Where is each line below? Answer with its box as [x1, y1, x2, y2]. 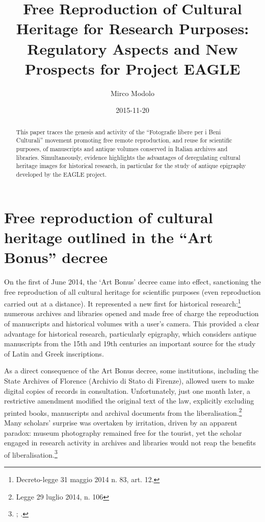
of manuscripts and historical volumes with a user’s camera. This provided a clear [4, 318, 259, 328]
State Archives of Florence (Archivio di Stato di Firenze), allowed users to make [4, 375, 254, 386]
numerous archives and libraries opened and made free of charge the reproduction [4, 308, 259, 319]
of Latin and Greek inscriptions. [4, 348, 104, 359]
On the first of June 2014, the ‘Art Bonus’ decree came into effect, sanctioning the [4, 276, 261, 287]
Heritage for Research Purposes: [16, 18, 249, 39]
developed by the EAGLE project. [16, 170, 107, 178]
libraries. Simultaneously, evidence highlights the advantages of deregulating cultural [16, 153, 241, 161]
